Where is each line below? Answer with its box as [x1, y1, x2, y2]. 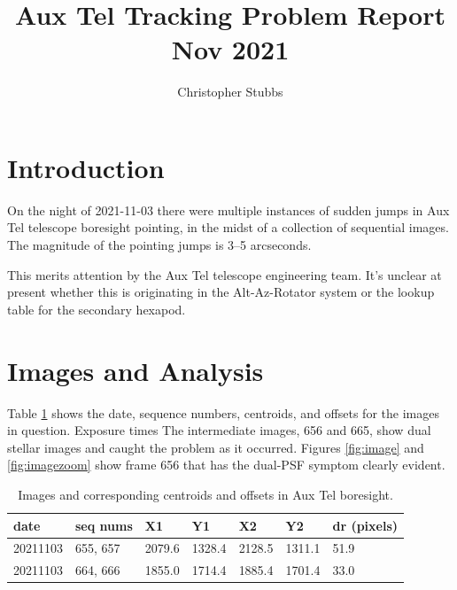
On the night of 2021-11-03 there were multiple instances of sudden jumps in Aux [7, 200, 450, 219]
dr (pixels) [332, 516, 399, 534]
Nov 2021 [171, 31, 290, 67]
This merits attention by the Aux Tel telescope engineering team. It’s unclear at [7, 265, 442, 283]
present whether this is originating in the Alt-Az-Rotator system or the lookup [7, 283, 435, 301]
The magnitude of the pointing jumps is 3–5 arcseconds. [7, 236, 312, 254]
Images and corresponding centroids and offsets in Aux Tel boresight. [18, 485, 393, 503]
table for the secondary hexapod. [7, 299, 186, 318]
